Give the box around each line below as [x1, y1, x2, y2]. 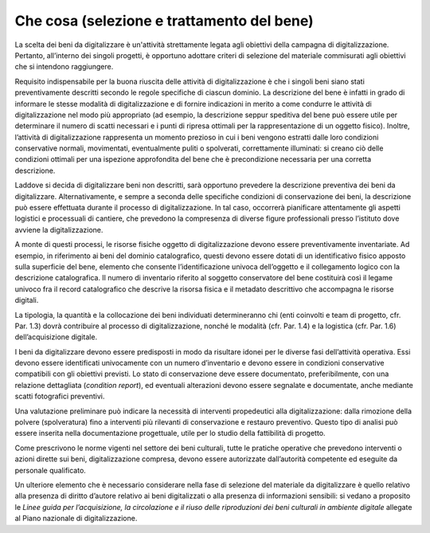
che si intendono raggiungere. [14, 62, 114, 72]
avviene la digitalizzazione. [14, 225, 104, 234]
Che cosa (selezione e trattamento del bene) [14, 12, 314, 29]
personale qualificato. [14, 465, 87, 475]
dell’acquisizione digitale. [14, 332, 98, 342]
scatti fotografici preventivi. [14, 391, 105, 402]
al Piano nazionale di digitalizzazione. [14, 514, 138, 523]
